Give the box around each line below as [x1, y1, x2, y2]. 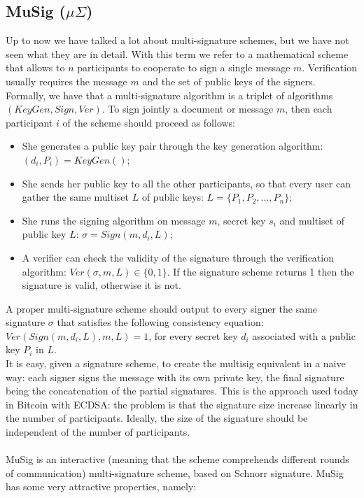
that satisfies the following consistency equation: [57, 315, 264, 329]
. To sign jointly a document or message [101, 101, 274, 116]
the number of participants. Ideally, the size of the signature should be [6, 411, 308, 425]
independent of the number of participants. [6, 425, 190, 439]
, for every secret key [148, 328, 238, 343]
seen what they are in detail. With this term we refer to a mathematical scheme [6, 46, 349, 61]
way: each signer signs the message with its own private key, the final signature [6, 369, 344, 384]
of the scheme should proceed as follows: [62, 115, 236, 129]
